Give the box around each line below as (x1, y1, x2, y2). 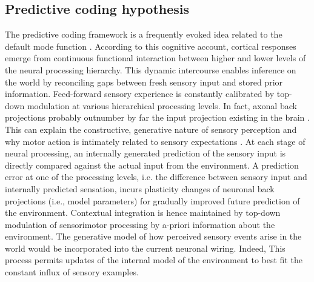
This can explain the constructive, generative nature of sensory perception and (5, 123, 297, 135)
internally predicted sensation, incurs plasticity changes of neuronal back (5, 182, 275, 195)
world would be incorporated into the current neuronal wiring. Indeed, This (5, 241, 286, 254)
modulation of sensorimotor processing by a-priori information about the (5, 218, 275, 230)
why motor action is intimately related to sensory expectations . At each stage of (5, 135, 306, 147)
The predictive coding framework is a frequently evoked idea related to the (5, 28, 282, 41)
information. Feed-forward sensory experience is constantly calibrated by (5, 87, 275, 100)
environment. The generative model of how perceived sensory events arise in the (5, 230, 302, 243)
